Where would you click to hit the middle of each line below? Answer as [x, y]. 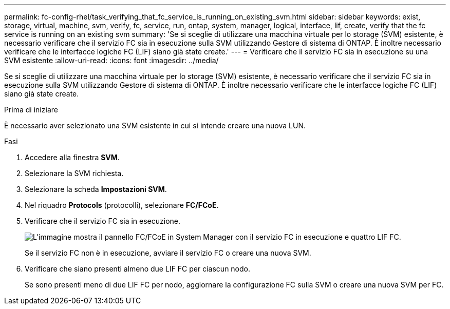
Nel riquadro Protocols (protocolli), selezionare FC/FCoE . [122, 205]
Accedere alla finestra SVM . [72, 157]
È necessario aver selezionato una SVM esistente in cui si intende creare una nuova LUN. [155, 125]
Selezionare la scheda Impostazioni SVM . [96, 189]
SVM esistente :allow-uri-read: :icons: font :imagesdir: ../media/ [111, 60]
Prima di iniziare [31, 110]
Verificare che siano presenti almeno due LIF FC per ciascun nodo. [138, 269]
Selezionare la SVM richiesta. [74, 173]
